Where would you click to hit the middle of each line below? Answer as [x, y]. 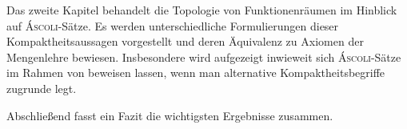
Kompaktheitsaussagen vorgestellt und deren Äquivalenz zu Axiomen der [185, 41]
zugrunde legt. [42, 88]
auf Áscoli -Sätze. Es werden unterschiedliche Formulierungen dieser [173, 25]
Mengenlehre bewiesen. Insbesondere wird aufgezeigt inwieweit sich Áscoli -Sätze [204, 56]
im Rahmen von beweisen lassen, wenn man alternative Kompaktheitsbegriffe [196, 73]
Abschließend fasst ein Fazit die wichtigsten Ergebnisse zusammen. [170, 115]
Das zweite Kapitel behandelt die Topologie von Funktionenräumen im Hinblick [202, 10]
